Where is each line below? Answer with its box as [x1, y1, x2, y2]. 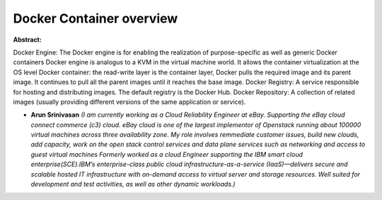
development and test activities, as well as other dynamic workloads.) [30, 180, 236, 189]
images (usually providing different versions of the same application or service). [13, 98, 246, 106]
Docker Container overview [13, 11, 178, 26]
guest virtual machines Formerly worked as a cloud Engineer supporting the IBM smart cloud [30, 150, 303, 158]
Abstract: [13, 35, 42, 44]
